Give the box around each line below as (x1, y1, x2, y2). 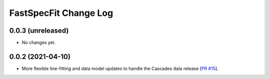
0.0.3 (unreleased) (9, 26, 69, 35)
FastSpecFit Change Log (9, 7, 113, 18)
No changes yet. (21, 40, 56, 46)
